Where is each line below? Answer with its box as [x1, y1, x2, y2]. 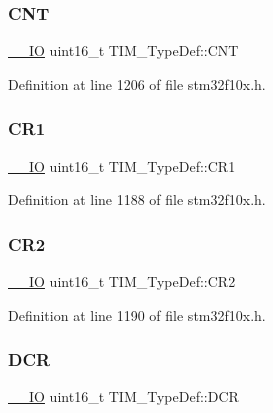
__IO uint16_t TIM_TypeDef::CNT [8, 40, 239, 61]
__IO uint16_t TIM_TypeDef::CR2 [8, 271, 236, 292]
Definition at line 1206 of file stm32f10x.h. [8, 73, 266, 94]
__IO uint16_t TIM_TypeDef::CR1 [8, 155, 236, 176]
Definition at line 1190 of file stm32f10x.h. [8, 304, 266, 325]
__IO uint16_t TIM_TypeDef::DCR [8, 386, 239, 407]
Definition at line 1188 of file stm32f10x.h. [8, 189, 266, 210]
